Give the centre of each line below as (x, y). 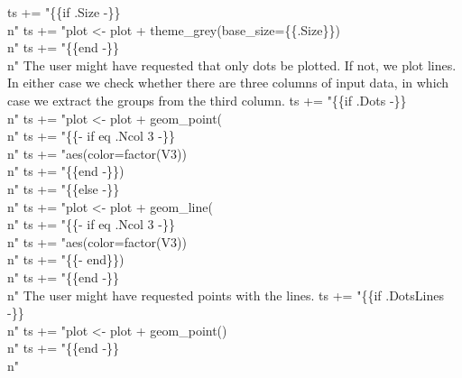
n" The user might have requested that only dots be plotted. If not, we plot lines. (232, 65)
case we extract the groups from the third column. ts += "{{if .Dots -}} (207, 100)
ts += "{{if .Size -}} (64, 12)
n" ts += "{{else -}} (64, 188)
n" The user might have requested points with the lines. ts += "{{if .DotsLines (226, 295)
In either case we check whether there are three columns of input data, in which (228, 83)
